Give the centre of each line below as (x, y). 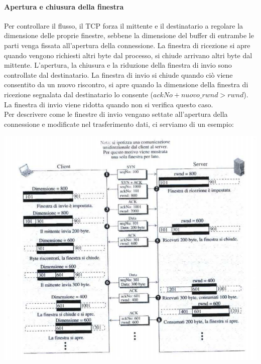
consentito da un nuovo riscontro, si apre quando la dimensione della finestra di (126, 84)
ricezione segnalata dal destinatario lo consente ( (79, 94)
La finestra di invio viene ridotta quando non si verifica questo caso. (109, 104)
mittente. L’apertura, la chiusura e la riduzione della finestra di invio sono (118, 65)
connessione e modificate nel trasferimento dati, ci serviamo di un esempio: (119, 124)
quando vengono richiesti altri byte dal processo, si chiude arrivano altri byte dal (128, 55)
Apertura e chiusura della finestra (64, 6)
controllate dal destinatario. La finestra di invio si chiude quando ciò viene (118, 74)
